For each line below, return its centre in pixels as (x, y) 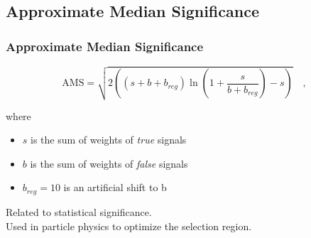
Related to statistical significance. (79, 211)
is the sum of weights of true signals (109, 140)
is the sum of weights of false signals (109, 163)
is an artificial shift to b (115, 187)
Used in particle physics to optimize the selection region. (129, 226)
